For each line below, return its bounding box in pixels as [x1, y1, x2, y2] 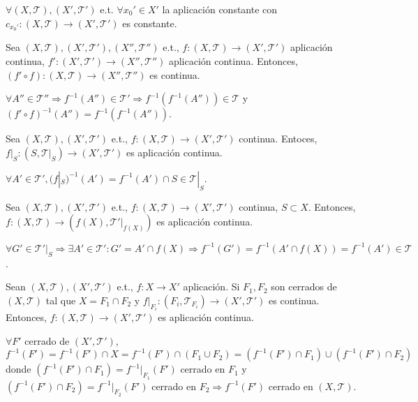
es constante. [122, 15, 177, 30]
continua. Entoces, [239, 131, 318, 146]
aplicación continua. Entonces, [168, 54, 298, 68]
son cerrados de [271, 279, 337, 294]
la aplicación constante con [162, 2, 278, 16]
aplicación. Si [183, 279, 240, 294]
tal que [45, 292, 76, 307]
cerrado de [24, 333, 70, 348]
